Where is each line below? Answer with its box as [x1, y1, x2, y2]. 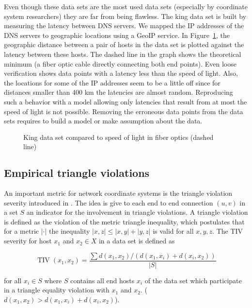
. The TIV [212, 226, 243, 236]
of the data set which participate [144, 275, 242, 285]
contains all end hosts [70, 275, 135, 285]
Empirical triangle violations [4, 165, 150, 180]
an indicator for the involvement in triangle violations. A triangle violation [26, 207, 248, 217]
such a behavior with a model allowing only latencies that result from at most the [4, 96, 247, 106]
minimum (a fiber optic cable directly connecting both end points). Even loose [4, 58, 236, 68]
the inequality [49, 226, 90, 236]
